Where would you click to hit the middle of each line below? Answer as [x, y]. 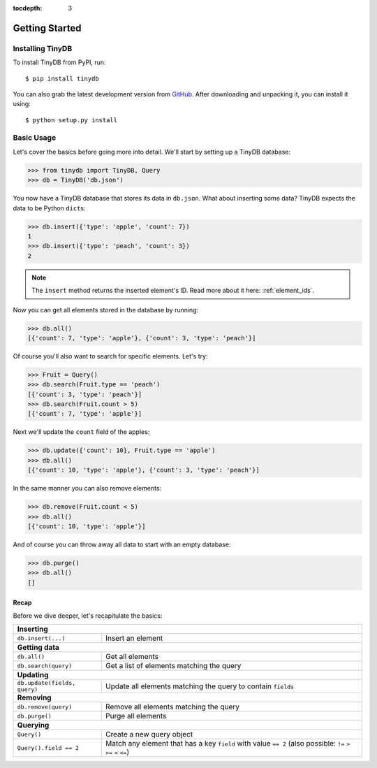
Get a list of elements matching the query [173, 666]
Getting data [38, 648]
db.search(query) [45, 666]
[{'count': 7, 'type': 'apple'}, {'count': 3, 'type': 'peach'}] [142, 338]
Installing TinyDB [43, 48]
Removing [34, 697]
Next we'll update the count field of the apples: [81, 432]
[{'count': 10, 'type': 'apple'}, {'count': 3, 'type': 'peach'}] [143, 470]
